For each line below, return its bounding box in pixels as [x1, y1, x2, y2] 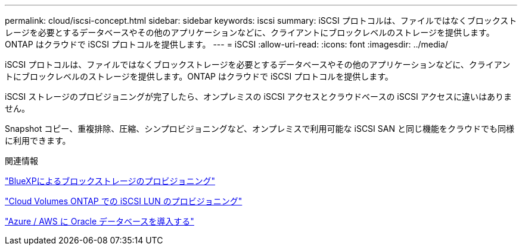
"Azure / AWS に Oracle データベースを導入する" [5, 216, 194, 226]
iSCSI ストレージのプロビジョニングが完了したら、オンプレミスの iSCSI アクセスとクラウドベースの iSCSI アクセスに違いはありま [5, 91, 512, 102]
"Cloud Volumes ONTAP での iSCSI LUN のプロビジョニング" [5, 196, 243, 206]
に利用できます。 [5, 135, 71, 145]
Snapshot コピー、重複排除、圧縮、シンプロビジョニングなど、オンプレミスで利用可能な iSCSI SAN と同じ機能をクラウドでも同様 [5, 124, 514, 134]
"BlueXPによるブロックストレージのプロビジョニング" [5, 176, 216, 186]
